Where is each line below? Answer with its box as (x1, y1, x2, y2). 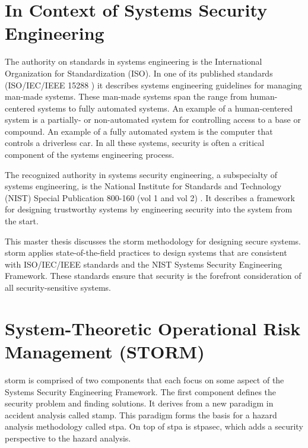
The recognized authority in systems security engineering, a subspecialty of (5, 168, 278, 180)
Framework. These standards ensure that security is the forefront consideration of (5, 269, 301, 282)
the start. (5, 215, 39, 227)
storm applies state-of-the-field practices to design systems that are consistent (5, 246, 287, 259)
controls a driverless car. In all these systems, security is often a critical (5, 136, 265, 149)
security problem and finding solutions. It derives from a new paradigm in (5, 397, 274, 409)
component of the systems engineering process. (5, 148, 174, 161)
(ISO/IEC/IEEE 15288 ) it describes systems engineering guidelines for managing (5, 78, 302, 91)
